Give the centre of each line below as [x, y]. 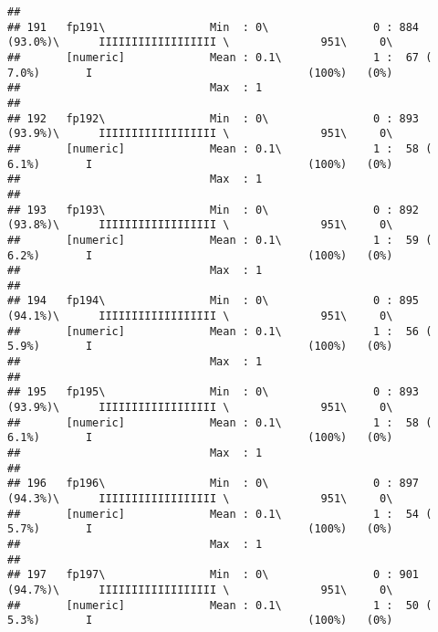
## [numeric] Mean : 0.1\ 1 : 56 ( [220, 331]
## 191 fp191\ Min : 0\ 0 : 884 [214, 27]
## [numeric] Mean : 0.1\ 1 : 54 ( [220, 514]
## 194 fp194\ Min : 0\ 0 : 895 [214, 301]
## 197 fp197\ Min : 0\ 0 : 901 [214, 575]
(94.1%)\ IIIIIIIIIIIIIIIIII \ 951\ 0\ [200, 316]
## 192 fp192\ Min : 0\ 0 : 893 [214, 118]
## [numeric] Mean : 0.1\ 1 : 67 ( [220, 57]
